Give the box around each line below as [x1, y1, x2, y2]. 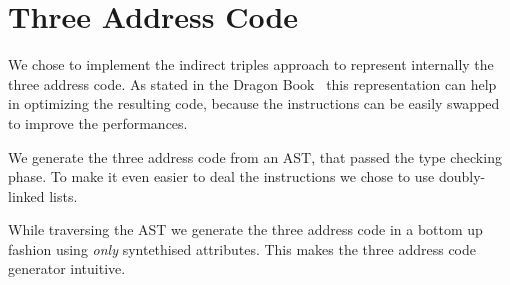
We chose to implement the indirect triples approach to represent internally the [8, 54, 494, 75]
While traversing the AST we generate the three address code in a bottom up [8, 219, 483, 240]
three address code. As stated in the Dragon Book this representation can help [8, 73, 497, 94]
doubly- [438, 166, 486, 187]
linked [8, 185, 45, 206]
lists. [49, 185, 78, 206]
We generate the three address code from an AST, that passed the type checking [8, 146, 502, 167]
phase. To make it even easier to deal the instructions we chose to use [8, 166, 435, 187]
